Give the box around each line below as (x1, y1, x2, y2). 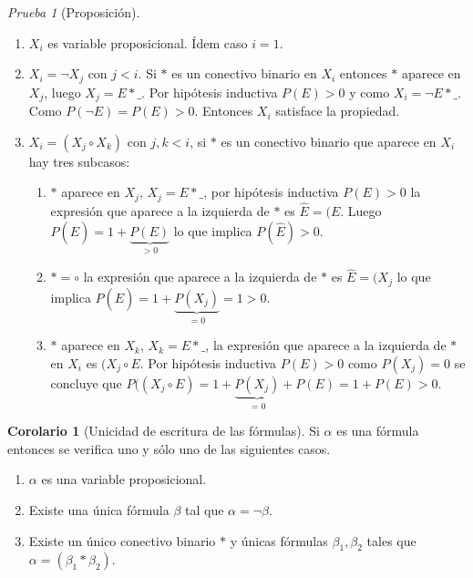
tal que (185, 500, 224, 519)
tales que (366, 531, 416, 550)
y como (349, 82, 390, 101)
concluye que (50, 373, 122, 392)
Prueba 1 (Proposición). (7, 3, 140, 21)
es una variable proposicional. (41, 470, 207, 489)
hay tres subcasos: (28, 151, 130, 170)
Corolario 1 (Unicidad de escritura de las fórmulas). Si (7, 421, 320, 440)
